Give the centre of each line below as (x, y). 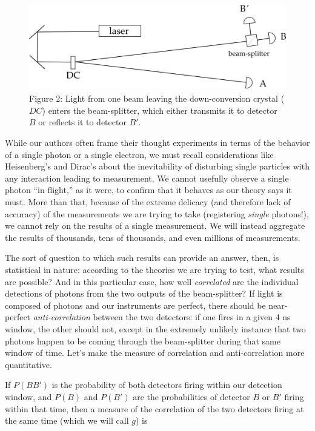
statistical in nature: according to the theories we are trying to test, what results (154, 269)
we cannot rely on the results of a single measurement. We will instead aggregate (155, 225)
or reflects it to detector (82, 122)
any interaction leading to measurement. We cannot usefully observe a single (147, 178)
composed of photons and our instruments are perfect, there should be (135, 305)
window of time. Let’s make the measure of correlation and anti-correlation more (155, 353)
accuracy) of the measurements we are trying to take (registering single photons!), (157, 213)
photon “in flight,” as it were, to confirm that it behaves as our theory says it (148, 190)
